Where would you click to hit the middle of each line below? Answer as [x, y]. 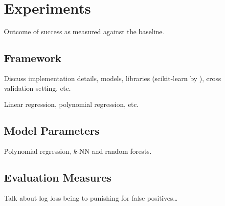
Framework [33, 58]
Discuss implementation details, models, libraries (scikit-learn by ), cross [112, 78]
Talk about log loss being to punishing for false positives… [91, 197]
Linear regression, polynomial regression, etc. [71, 104]
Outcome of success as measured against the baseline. [84, 31]
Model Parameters [52, 131]
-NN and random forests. [114, 151]
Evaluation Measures [58, 177]
